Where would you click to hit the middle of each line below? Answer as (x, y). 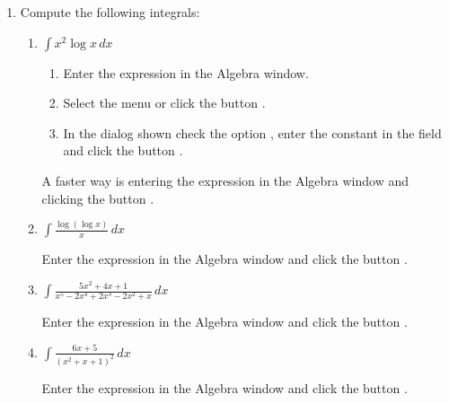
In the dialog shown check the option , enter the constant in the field (252, 132)
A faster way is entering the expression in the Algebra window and (225, 180)
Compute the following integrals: (110, 12)
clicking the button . (98, 198)
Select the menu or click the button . (164, 103)
